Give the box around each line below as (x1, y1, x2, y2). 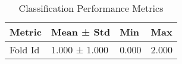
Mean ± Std (51, 25, 111, 39)
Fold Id (10, 43, 40, 56)
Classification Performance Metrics (18, 1, 164, 15)
